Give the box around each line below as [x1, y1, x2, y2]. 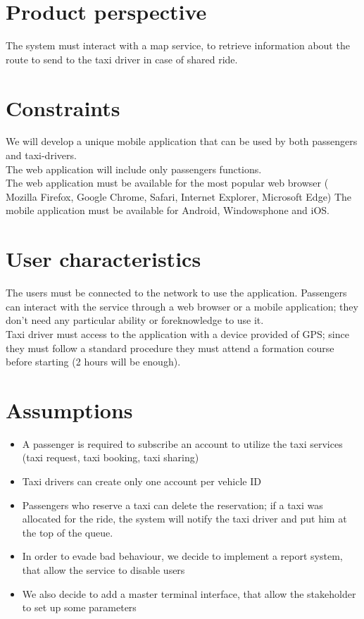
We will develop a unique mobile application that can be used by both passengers [6, 134, 358, 149]
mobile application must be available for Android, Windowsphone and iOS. [6, 203, 330, 218]
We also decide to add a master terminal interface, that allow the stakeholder [22, 586, 356, 601]
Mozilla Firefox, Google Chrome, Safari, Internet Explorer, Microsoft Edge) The [6, 189, 352, 204]
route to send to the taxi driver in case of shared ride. [6, 51, 238, 66]
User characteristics [6, 244, 201, 273]
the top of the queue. [22, 525, 113, 539]
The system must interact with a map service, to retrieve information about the [6, 38, 350, 53]
